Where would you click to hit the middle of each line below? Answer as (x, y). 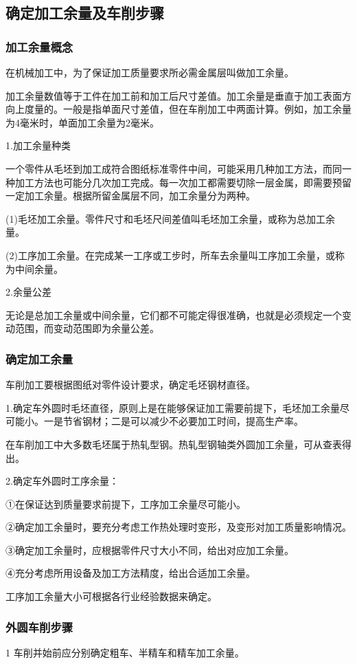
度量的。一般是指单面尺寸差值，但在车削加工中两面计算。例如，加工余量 (188, 109)
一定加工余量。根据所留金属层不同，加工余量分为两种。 (130, 196)
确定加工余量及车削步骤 (85, 13)
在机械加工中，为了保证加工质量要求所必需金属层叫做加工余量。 (150, 72)
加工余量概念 (39, 46)
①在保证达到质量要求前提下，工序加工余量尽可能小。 (126, 503)
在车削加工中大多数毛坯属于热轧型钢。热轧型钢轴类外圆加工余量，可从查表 (174, 444)
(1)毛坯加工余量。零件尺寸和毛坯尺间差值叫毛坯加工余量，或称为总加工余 (170, 218)
